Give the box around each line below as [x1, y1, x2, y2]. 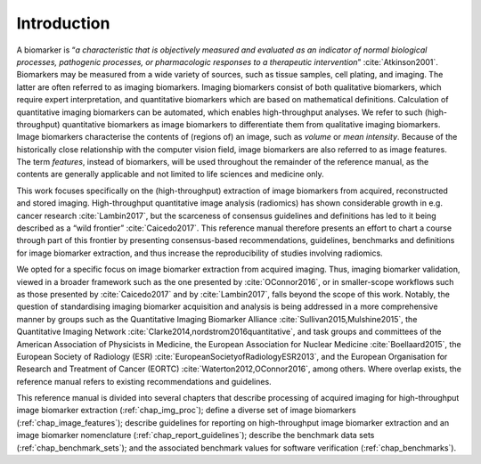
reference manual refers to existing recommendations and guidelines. [16, 376, 272, 387]
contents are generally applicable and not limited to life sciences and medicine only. [16, 169, 324, 180]
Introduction [16, 13, 110, 33]
